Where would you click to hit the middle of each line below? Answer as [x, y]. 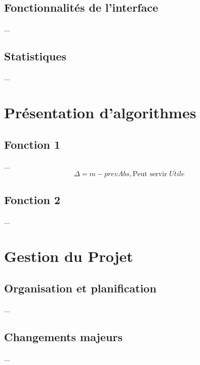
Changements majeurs [63, 337]
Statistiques [35, 56]
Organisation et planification [80, 288]
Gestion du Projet [69, 256]
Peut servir [150, 174]
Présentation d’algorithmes [100, 112]
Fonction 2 [32, 200]
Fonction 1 [32, 144]
